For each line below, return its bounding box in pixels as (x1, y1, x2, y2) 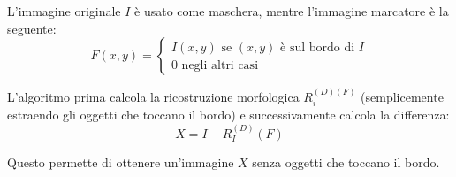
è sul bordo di (280, 41, 355, 54)
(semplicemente (361, 88, 444, 105)
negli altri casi (181, 58, 259, 72)
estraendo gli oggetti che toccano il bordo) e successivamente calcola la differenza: (7, 105, 450, 124)
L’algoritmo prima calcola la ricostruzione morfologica (7, 88, 300, 105)
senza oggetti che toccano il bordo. (252, 153, 440, 172)
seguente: (7, 19, 57, 37)
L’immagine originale (7, 2, 121, 19)
